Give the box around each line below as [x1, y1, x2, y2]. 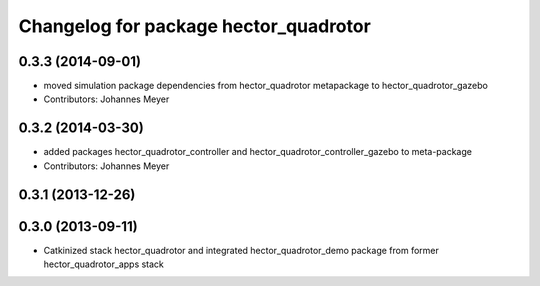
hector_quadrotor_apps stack [43, 258, 165, 270]
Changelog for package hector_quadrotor [18, 15, 372, 37]
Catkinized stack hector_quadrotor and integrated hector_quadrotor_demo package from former [43, 244, 439, 256]
